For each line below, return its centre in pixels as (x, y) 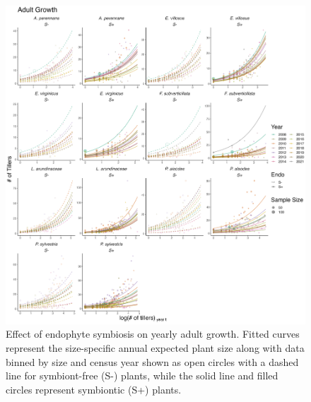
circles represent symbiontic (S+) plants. (94, 389)
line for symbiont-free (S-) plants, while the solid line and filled (142, 376)
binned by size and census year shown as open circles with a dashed (152, 361)
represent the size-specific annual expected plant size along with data (155, 348)
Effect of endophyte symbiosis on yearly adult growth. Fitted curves (153, 334)
